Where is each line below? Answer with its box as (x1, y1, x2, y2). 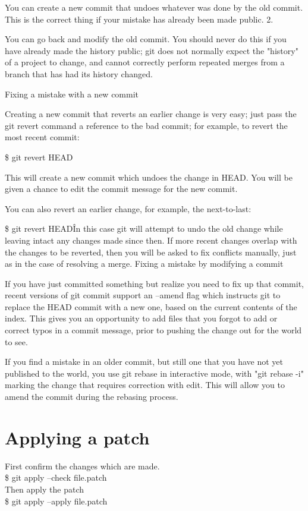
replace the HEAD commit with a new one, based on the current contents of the (5, 300, 297, 313)
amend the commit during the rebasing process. (5, 390, 178, 403)
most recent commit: (5, 131, 80, 143)
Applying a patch (5, 425, 150, 449)
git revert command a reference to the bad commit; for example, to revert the (5, 119, 288, 131)
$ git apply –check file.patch (5, 471, 107, 484)
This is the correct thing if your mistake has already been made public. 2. (5, 12, 274, 25)
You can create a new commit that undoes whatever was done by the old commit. (5, 1, 303, 13)
